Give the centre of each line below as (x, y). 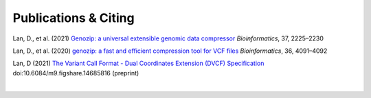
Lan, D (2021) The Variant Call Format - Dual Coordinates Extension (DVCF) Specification (138, 63)
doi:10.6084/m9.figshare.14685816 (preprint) (76, 73)
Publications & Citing (74, 18)
